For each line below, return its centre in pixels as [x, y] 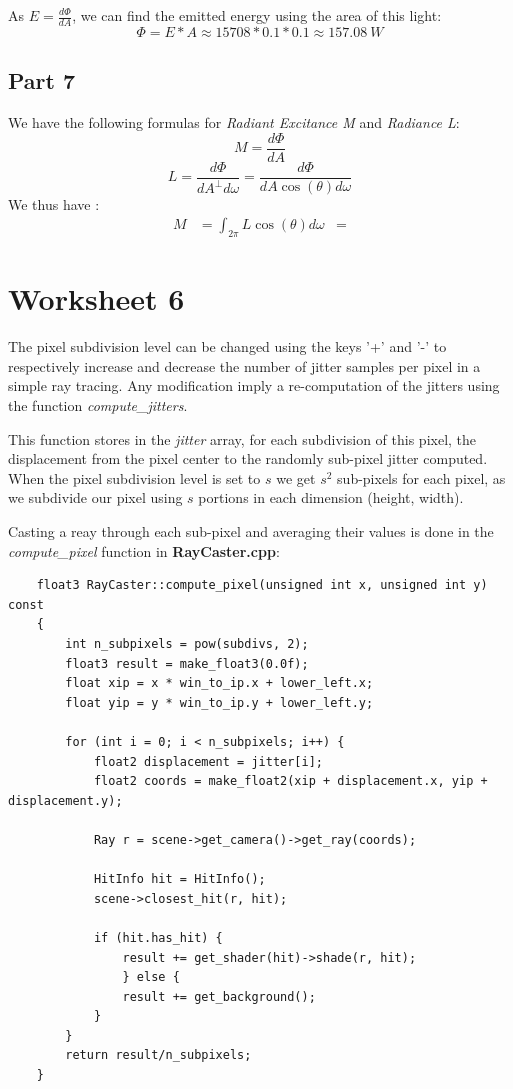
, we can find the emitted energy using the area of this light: [257, 15]
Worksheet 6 [96, 298]
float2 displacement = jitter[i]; [208, 761]
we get [296, 477]
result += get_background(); [219, 996]
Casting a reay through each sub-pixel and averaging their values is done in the [251, 531]
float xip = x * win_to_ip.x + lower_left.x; [219, 683]
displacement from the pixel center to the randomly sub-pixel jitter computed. [248, 458]
